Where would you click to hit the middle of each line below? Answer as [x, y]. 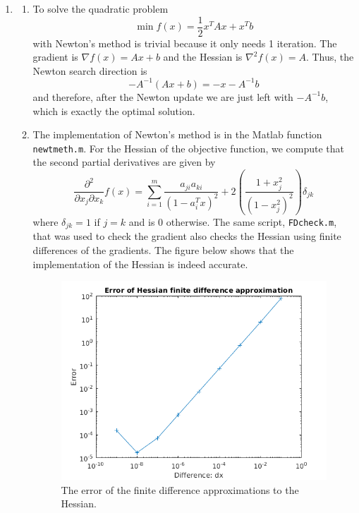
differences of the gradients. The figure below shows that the [163, 249]
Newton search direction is [90, 70]
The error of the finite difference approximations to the [180, 489]
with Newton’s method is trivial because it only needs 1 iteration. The [185, 43]
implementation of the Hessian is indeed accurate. [140, 264]
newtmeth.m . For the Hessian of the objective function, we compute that [189, 148]
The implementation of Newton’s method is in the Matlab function [177, 134]
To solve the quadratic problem [101, 8]
